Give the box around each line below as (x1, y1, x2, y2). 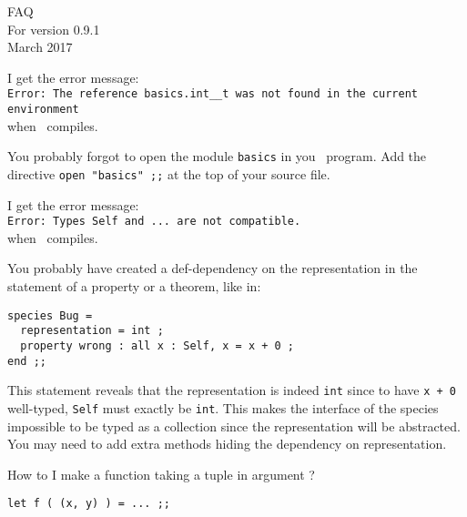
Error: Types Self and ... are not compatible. (7, 215, 301, 228)
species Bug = (7, 309, 93, 322)
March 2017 (7, 37, 73, 56)
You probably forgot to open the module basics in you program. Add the (7, 147, 427, 166)
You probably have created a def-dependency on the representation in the (7, 258, 418, 278)
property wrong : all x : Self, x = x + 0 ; (20, 339, 294, 352)
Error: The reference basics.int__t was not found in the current (7, 87, 419, 101)
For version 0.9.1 (7, 19, 100, 38)
